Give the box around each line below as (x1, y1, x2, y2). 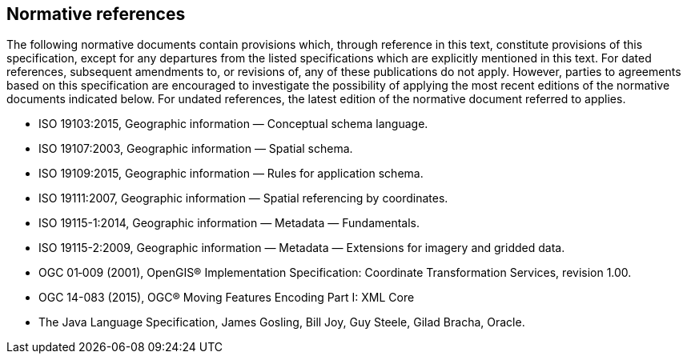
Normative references (6, 4, 186, 24)
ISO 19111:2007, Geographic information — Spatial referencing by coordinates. (38, 191, 448, 206)
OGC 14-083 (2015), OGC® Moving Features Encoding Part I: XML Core (38, 290, 415, 305)
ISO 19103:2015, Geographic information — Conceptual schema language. (38, 117, 428, 131)
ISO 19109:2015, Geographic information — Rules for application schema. (38, 166, 424, 181)
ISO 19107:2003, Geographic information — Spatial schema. (38, 142, 353, 156)
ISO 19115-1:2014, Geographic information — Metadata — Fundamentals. (38, 216, 420, 230)
